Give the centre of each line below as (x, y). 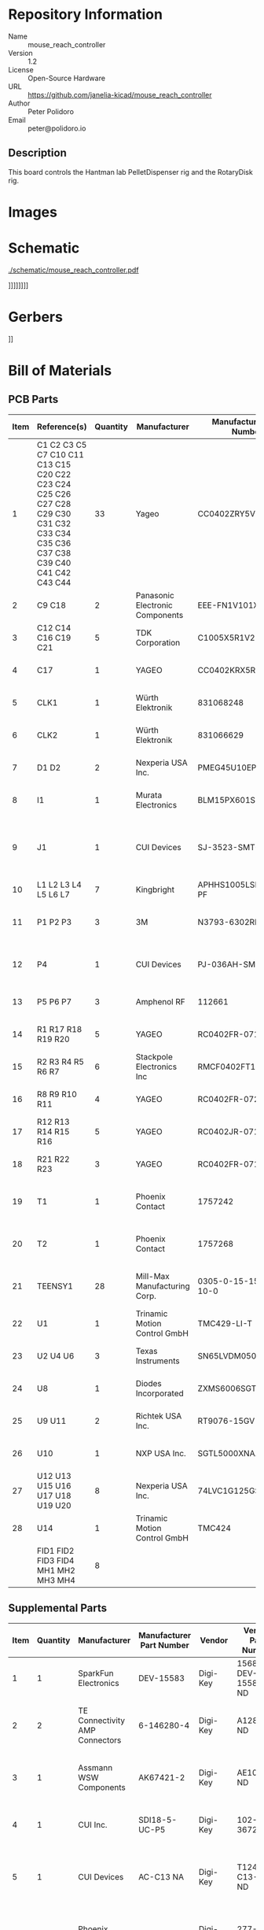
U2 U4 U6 (55, 1355)
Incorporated (160, 1393)
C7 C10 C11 (60, 454)
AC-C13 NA (161, 1876)
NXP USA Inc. (161, 1453)
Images (33, 212)
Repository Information (86, 15)
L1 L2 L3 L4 (59, 885)
